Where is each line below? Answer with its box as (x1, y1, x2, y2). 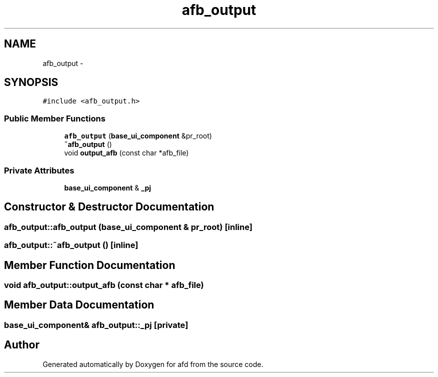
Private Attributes (4, 165, 74, 175)
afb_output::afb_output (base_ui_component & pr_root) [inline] (4, 221, 252, 232)
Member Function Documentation (4, 258, 175, 271)
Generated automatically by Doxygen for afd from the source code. (42, 359, 263, 368)
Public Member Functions (4, 113, 105, 123)
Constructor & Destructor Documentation (4, 200, 214, 213)
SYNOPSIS (4, 76, 58, 89)
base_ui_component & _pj (64, 183, 151, 192)
